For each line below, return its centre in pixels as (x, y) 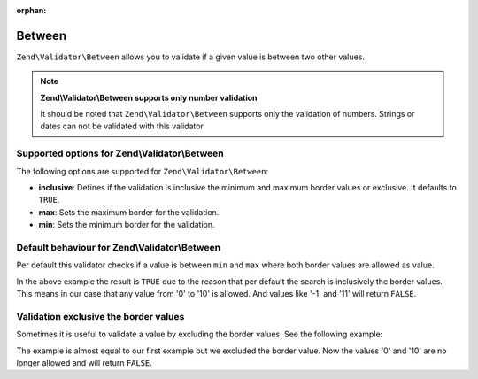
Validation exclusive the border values (100, 316)
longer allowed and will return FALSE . (84, 363)
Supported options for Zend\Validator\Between (120, 153)
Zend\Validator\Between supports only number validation (149, 97)
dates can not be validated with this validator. (123, 126)
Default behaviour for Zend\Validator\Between (119, 247)
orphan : (31, 10)
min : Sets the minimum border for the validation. (127, 225)
